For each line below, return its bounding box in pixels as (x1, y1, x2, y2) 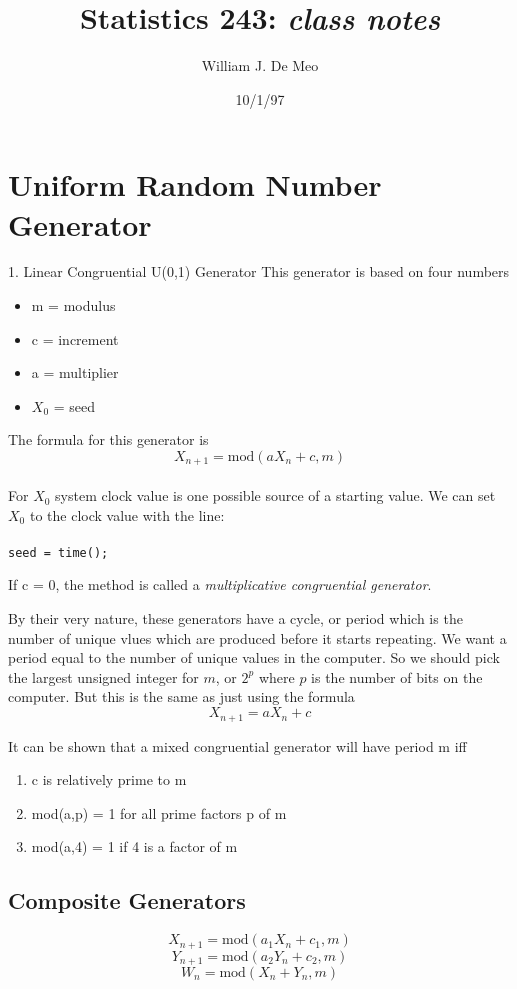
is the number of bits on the (311, 666, 483, 687)
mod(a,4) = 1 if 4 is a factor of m (31, 836, 238, 857)
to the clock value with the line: (29, 504, 225, 525)
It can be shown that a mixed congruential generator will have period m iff (8, 735, 467, 756)
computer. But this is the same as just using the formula (8, 686, 355, 707)
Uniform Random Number (8, 164, 382, 205)
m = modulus (31, 295, 116, 316)
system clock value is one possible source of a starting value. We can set (55, 485, 496, 506)
